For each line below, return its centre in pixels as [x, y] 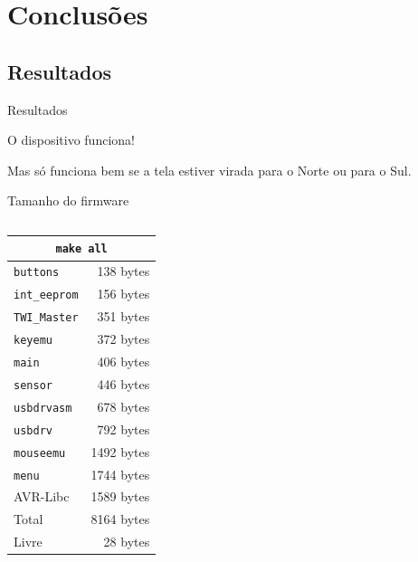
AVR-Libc [42, 496]
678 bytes [123, 406]
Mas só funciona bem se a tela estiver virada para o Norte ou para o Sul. [209, 170]
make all [81, 249]
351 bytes [123, 316]
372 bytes [123, 339]
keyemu [33, 341]
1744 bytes [120, 474]
